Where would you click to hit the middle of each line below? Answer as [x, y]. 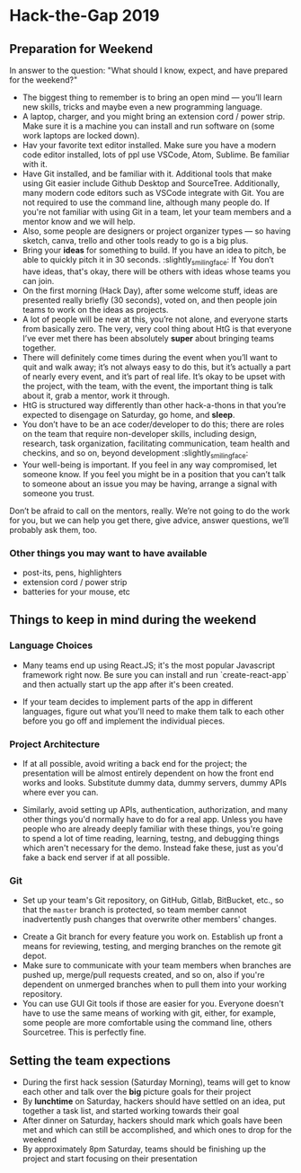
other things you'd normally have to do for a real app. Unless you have [152, 819]
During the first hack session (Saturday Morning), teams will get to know [156, 1082]
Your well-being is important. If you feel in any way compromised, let [150, 465]
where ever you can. [60, 792]
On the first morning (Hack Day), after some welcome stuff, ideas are [150, 290]
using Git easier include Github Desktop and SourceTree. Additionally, [151, 183]
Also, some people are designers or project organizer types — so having [156, 231]
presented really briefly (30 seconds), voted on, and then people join [150, 300]
